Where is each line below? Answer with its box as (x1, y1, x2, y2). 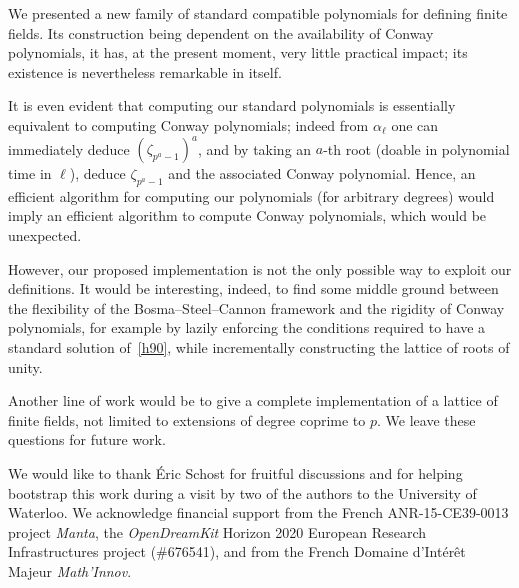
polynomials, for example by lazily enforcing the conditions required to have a (8, 317, 486, 338)
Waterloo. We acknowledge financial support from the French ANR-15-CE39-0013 (8, 502, 509, 523)
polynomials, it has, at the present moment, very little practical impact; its (8, 42, 468, 63)
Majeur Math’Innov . (8, 560, 132, 581)
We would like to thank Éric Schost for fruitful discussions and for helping (8, 462, 463, 483)
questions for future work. (8, 429, 166, 450)
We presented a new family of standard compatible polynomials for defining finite (8, 3, 508, 23)
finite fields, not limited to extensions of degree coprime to (8, 409, 366, 430)
